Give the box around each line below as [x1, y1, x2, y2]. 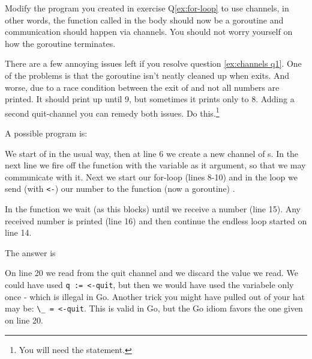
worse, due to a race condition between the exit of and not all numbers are [5, 81, 280, 93]
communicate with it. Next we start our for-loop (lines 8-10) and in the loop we [5, 170, 298, 183]
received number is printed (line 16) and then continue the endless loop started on [5, 214, 307, 227]
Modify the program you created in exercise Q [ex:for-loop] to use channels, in [5, 2, 289, 14]
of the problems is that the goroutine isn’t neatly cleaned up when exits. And [5, 69, 290, 81]
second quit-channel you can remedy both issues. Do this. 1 [5, 105, 220, 119]
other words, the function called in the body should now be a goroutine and [5, 13, 284, 26]
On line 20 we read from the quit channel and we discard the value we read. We [5, 266, 299, 279]
